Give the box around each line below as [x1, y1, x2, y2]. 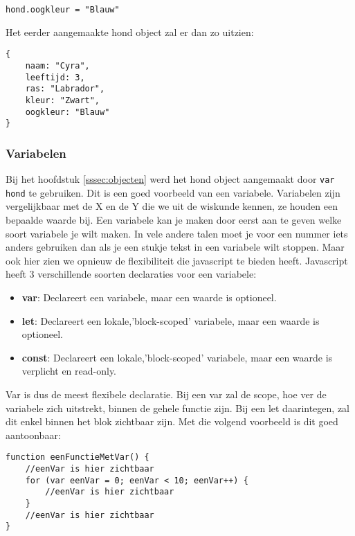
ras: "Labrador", [25, 84, 105, 94]
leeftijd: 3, [25, 72, 85, 82]
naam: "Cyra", [25, 60, 90, 71]
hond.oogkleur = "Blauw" [6, 5, 120, 15]
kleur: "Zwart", [25, 95, 100, 105]
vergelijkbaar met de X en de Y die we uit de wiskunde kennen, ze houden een [6, 199, 338, 213]
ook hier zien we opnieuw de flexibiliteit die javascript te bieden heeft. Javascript [6, 253, 348, 267]
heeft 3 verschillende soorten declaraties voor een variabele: [6, 267, 257, 281]
